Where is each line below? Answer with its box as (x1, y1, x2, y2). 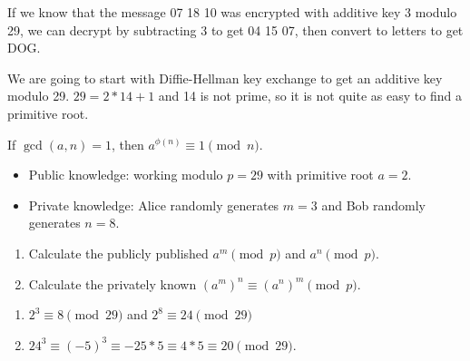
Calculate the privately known (28, 274, 197, 293)
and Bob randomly (321, 195, 426, 214)
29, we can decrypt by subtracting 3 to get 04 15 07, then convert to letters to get (7, 20, 464, 39)
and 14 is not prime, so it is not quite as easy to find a (158, 86, 462, 105)
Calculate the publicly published (28, 243, 209, 262)
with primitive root (267, 165, 374, 184)
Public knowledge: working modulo (28, 165, 223, 184)
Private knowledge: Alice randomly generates (28, 195, 279, 214)
